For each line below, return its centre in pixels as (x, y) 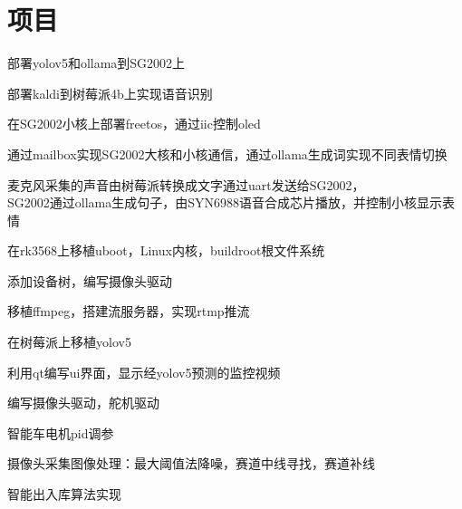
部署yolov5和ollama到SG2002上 (96, 63)
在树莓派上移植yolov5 (69, 342)
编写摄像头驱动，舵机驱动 (83, 403)
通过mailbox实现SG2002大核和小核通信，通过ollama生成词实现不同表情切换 (227, 154)
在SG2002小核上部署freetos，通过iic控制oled (134, 124)
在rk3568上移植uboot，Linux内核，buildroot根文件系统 (166, 250)
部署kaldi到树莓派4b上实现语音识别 (110, 93)
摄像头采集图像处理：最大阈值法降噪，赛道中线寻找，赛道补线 (191, 463)
